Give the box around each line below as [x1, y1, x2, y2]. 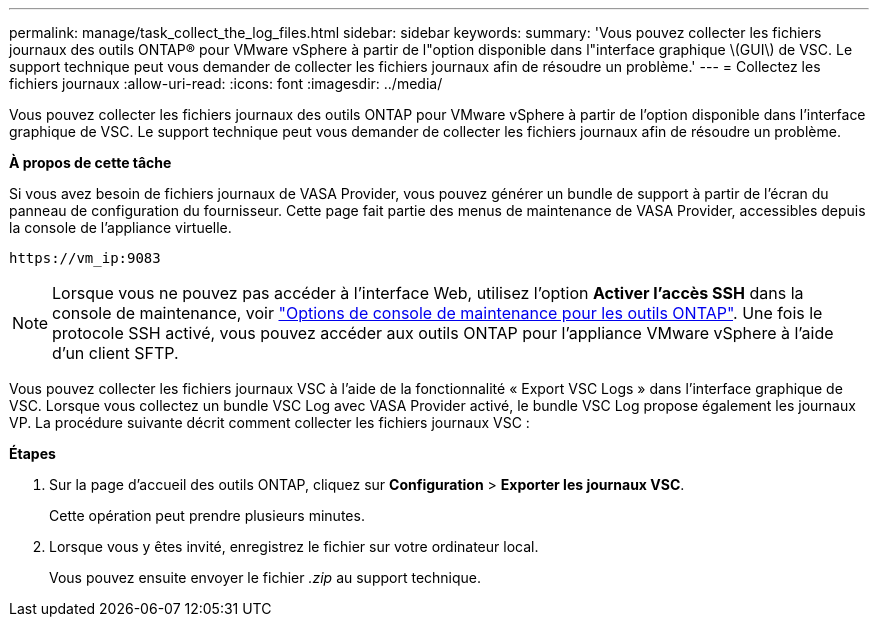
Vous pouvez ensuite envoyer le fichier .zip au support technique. [49, 569, 482, 586]
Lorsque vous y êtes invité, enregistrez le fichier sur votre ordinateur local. [49, 538, 539, 555]
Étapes [9, 445, 56, 462]
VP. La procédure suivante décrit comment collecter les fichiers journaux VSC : [9, 414, 530, 431]
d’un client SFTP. [52, 343, 179, 363]
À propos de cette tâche [9, 154, 172, 171]
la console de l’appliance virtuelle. [9, 219, 232, 236]
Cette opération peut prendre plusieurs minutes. [49, 507, 365, 524]
